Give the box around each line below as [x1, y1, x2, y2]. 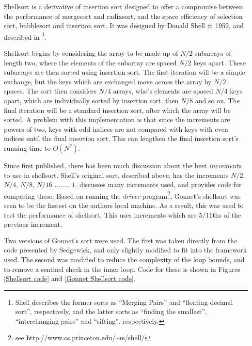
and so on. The [195, 95, 240, 105]
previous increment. [4, 219, 62, 229]
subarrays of [194, 48, 231, 58]
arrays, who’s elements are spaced [113, 86, 213, 96]
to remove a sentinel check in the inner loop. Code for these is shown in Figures [4, 264, 240, 274]
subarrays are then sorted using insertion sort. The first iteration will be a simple [4, 67, 245, 77]
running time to [4, 142, 51, 153]
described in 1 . [4, 30, 47, 42]
